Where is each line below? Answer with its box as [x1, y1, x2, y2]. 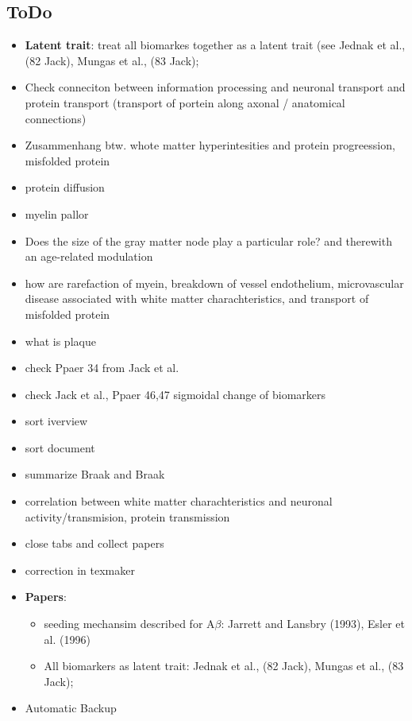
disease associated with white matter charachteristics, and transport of [25, 290, 369, 307]
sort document [25, 439, 95, 455]
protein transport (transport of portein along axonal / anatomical [25, 94, 345, 110]
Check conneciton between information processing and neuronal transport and [25, 79, 406, 95]
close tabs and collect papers [25, 535, 164, 552]
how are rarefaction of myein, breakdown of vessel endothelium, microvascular [25, 274, 404, 291]
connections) [25, 110, 87, 126]
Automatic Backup [25, 700, 117, 716]
